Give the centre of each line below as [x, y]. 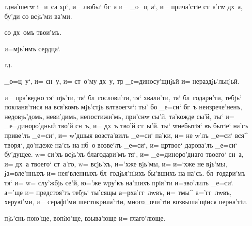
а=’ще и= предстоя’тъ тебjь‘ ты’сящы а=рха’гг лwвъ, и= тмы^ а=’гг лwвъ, [118, 192]
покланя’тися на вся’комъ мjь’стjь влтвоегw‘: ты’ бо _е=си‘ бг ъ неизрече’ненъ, [123, 107]
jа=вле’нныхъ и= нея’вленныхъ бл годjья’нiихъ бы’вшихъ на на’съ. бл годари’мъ [125, 173]
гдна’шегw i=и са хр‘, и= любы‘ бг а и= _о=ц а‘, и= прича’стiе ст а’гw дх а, [124, 6]
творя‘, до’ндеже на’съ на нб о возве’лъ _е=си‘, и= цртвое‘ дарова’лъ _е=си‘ [121, 144]
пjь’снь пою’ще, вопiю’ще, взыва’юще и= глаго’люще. [85, 218]
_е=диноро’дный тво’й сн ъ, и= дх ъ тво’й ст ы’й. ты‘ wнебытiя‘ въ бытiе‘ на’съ [126, 126]
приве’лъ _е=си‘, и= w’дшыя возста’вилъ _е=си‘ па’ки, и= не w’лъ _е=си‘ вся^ [126, 135]
